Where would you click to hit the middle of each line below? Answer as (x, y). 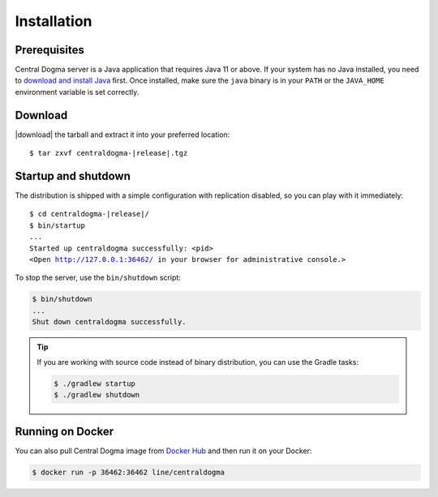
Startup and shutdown (73, 176)
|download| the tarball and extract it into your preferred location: (122, 135)
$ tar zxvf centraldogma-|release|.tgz (109, 153)
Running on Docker (64, 432)
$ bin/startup (57, 225)
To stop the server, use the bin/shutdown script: (98, 278)
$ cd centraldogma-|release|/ (90, 214)
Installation (54, 21)
